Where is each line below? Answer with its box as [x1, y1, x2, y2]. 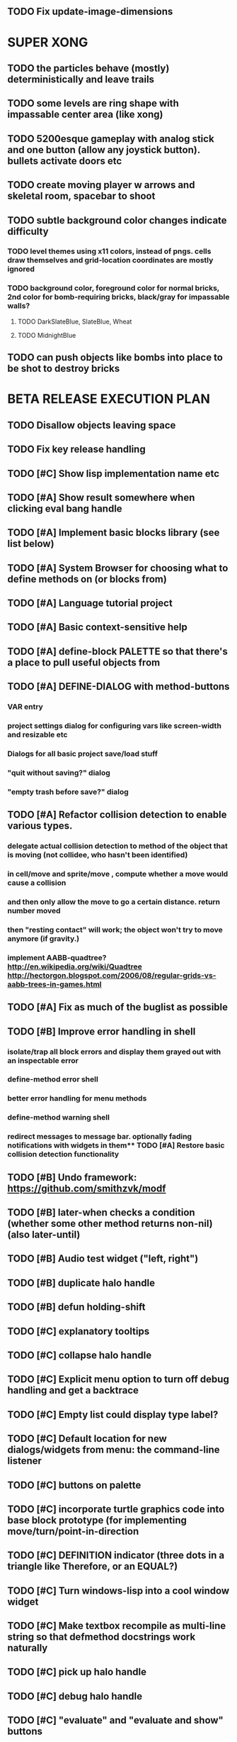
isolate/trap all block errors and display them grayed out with [7, 1047, 221, 1057]
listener [7, 1455, 42, 1467]
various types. [7, 820, 73, 832]
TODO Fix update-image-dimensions [7, 6, 173, 18]
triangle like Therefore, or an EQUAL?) [7, 1560, 178, 1572]
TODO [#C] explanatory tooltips [7, 1325, 150, 1337]
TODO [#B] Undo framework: [7, 1171, 137, 1184]
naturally [7, 1642, 48, 1654]
